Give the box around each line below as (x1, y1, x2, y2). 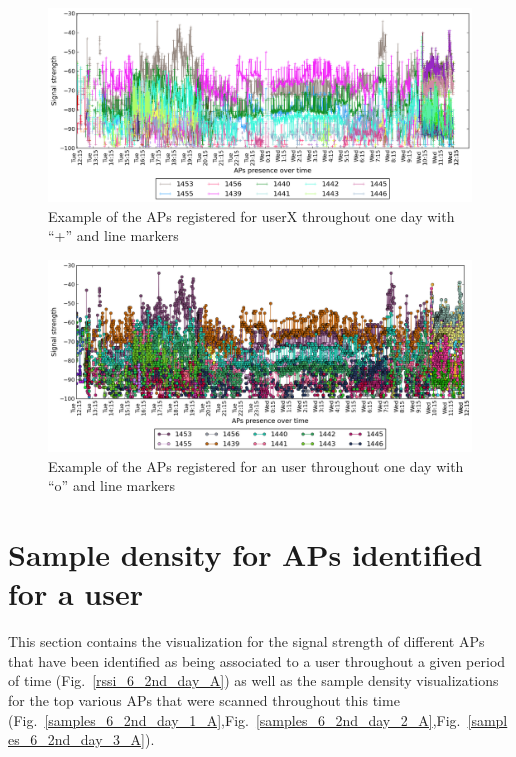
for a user (8, 573, 143, 614)
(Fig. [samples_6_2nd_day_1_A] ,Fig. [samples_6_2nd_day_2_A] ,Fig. (8, 709, 461, 730)
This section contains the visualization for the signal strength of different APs (8, 631, 485, 652)
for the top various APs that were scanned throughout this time (8, 689, 400, 710)
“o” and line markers (48, 475, 175, 496)
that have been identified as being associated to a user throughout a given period (8, 650, 506, 671)
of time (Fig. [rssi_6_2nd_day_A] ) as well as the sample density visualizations (8, 670, 499, 691)
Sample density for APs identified (8, 534, 483, 575)
